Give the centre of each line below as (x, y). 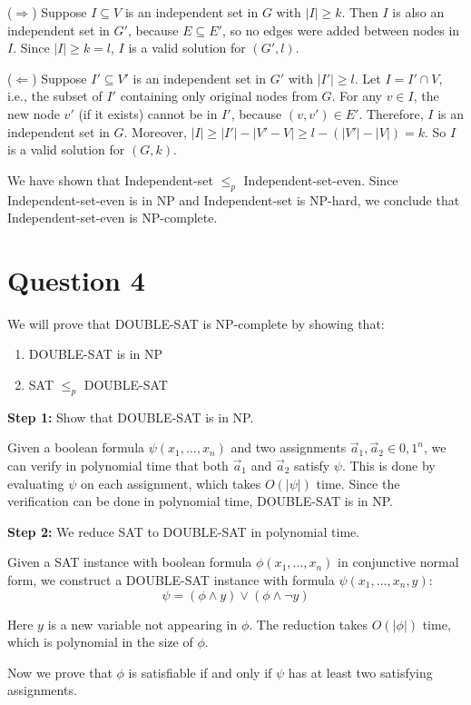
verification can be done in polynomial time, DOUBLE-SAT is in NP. (201, 501)
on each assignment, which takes (171, 483)
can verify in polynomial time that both (118, 466)
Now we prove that (60, 672)
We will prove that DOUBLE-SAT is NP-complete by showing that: (196, 323)
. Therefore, (391, 113)
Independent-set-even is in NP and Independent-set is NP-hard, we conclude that (234, 199)
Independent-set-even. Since (321, 179)
